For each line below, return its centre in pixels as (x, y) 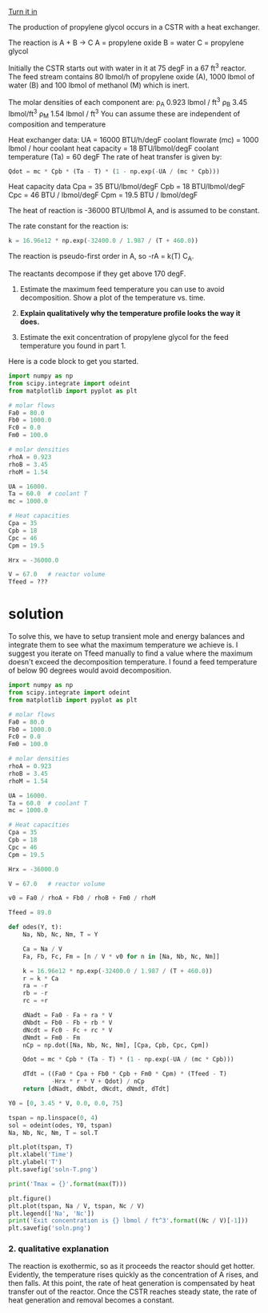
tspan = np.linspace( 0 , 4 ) (53, 1117)
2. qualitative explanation (59, 1249)
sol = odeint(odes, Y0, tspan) (60, 1125)
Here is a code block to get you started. (74, 362)
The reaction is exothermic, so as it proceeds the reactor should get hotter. (132, 1267)
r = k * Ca (41, 978)
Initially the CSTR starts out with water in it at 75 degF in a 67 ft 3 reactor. (127, 67)
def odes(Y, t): (35, 927)
